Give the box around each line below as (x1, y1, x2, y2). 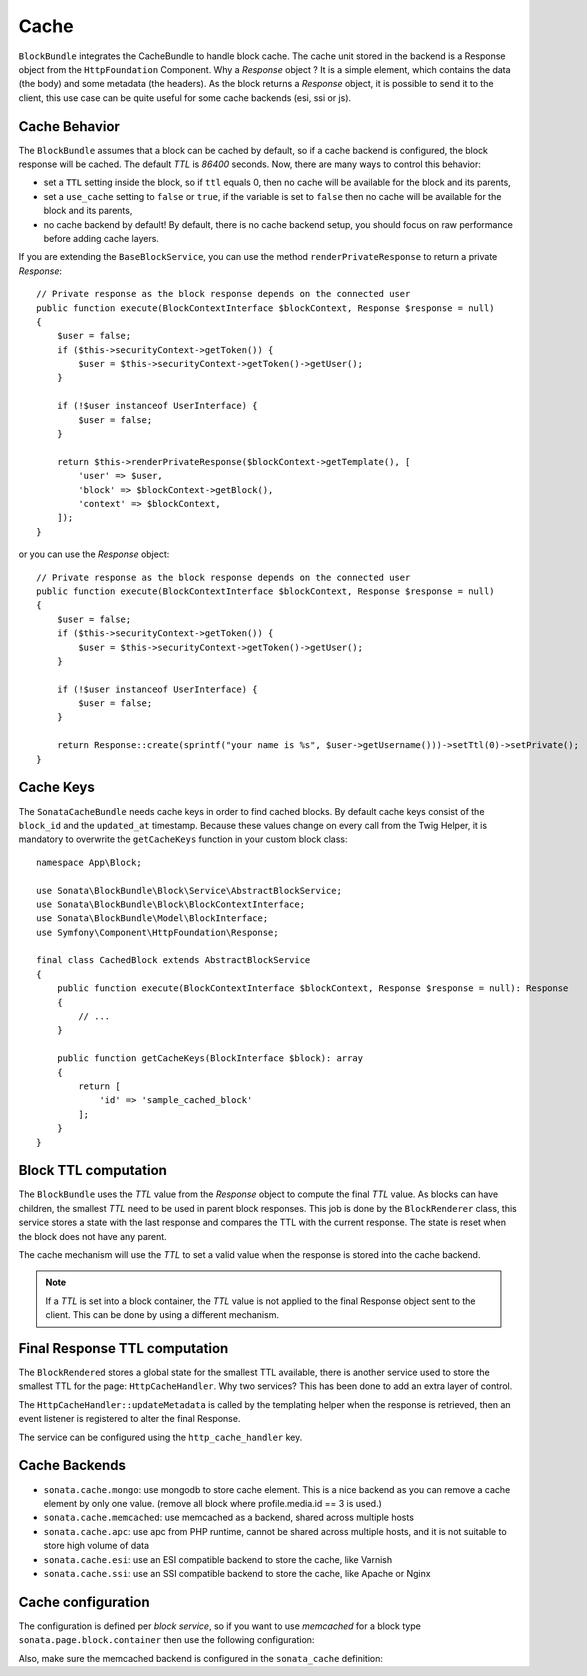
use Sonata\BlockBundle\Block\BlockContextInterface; (36, 898, 305, 910)
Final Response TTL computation (18, 1340, 229, 1357)
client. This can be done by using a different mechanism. (45, 1309, 280, 1321)
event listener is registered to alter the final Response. (18, 1413, 241, 1425)
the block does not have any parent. (18, 1230, 167, 1242)
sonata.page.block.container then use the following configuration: (18, 1634, 315, 1646)
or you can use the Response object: (18, 548, 170, 560)
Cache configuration (18, 1593, 150, 1610)
